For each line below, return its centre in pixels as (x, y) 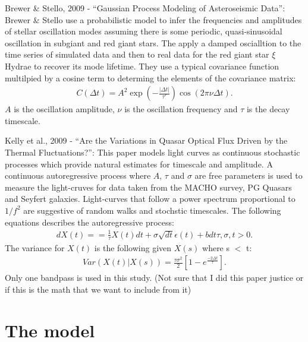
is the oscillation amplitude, (64, 109)
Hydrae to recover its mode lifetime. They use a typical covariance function (142, 66)
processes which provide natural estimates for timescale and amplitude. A (139, 164)
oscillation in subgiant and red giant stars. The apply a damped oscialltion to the (153, 42)
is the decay (268, 109)
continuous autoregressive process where (78, 175)
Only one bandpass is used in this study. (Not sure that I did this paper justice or (154, 278)
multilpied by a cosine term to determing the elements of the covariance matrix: (150, 77)
